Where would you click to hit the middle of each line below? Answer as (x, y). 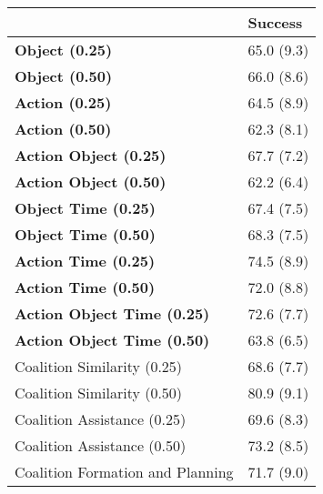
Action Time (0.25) (85, 261)
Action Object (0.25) (91, 155)
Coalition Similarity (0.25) (99, 366)
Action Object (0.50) (91, 181)
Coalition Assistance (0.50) (101, 445)
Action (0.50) (63, 129)
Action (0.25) (63, 102)
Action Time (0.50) (85, 287)
